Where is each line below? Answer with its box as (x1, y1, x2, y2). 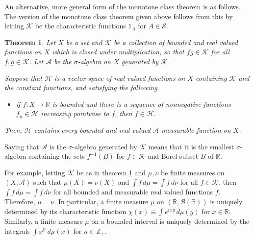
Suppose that (4, 72, 42, 83)
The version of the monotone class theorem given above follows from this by (4, 11, 233, 21)
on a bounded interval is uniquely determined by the (91, 216, 250, 226)
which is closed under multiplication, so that (52, 47, 184, 57)
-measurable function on (159, 124, 231, 135)
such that (33, 177, 62, 187)
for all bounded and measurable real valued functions (53, 187, 213, 197)
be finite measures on (160, 167, 225, 177)
